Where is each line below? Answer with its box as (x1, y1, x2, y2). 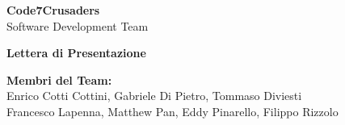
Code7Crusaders (6, 2, 100, 18)
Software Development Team (6, 17, 149, 34)
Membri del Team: (6, 71, 112, 88)
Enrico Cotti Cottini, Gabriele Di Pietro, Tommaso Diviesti (6, 87, 302, 104)
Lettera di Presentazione (6, 44, 146, 61)
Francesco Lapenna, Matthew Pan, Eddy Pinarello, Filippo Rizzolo (6, 102, 339, 119)
